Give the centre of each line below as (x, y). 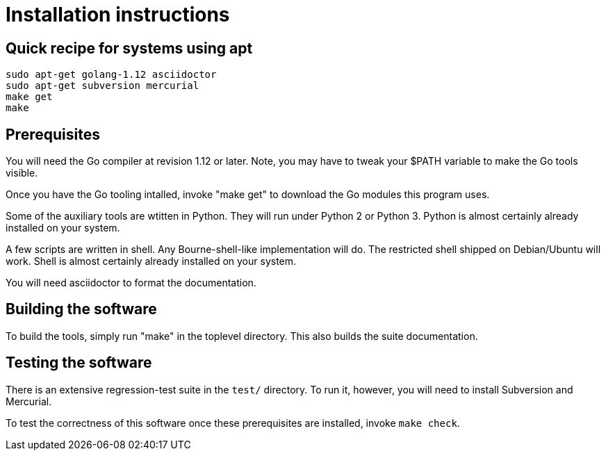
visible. (22, 173)
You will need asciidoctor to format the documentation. (131, 283)
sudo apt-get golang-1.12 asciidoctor (111, 75)
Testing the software (79, 363)
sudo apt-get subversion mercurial (103, 86)
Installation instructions (118, 15)
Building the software (81, 309)
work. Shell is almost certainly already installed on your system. (151, 261)
